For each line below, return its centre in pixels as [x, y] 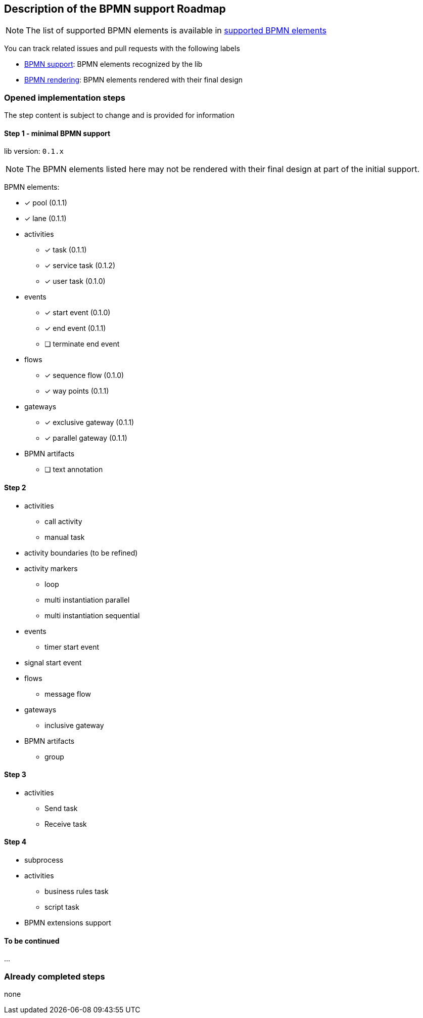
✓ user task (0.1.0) [75, 281]
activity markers [51, 568]
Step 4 [15, 842]
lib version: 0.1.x [34, 151]
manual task [65, 537]
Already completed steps [55, 976]
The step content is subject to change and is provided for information [119, 115]
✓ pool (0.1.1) [46, 203]
